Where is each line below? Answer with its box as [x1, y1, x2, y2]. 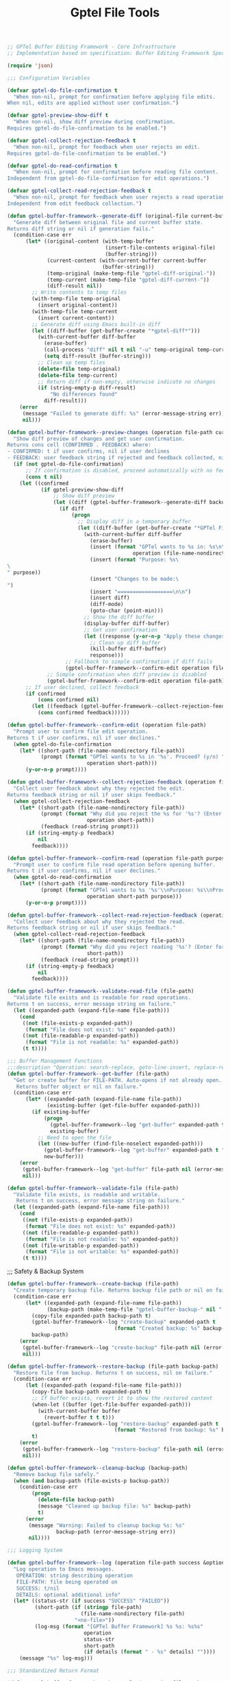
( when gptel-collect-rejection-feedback [13, 797, 130, 805]
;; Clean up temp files [37, 359, 106, 366]
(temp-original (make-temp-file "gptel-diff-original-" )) [47, 269, 216, 277]
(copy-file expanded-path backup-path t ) [31, 1312, 152, 1319]
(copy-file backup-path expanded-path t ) [31, 1388, 152, 1396]
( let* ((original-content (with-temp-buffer [25, 238, 155, 245]
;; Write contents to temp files [31, 289, 127, 296]
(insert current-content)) [37, 314, 115, 322]
